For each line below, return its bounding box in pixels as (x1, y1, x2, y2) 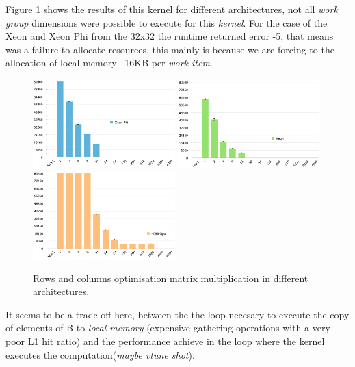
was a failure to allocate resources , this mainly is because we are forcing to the (5, 42, 334, 56)
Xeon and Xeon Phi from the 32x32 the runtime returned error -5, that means (5, 29, 334, 43)
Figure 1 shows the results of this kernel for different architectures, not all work (5, 2, 338, 16)
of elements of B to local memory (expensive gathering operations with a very (5, 320, 330, 335)
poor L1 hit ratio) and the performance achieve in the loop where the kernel (5, 333, 325, 348)
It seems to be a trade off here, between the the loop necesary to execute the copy (5, 307, 350, 321)
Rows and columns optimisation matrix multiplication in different (33, 270, 308, 285)
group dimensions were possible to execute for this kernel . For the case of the (5, 15, 328, 29)
